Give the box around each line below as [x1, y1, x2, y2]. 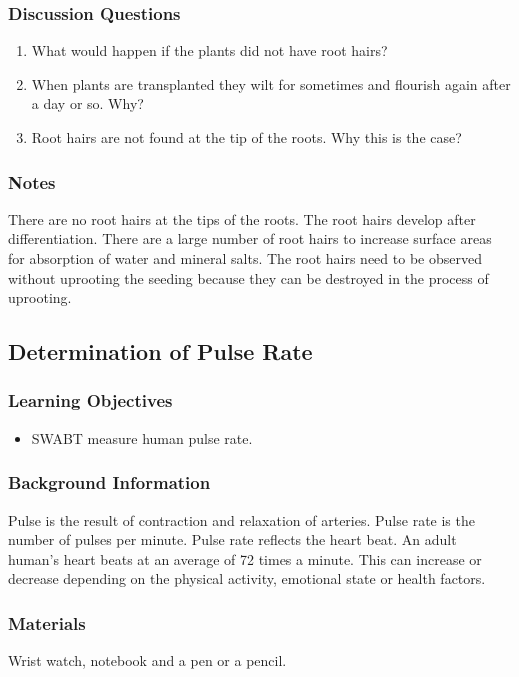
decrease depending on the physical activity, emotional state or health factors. [8, 568, 486, 589]
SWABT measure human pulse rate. [31, 427, 253, 448]
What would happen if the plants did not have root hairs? [31, 40, 388, 61]
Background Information [8, 470, 211, 495]
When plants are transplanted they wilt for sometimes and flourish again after [31, 73, 511, 94]
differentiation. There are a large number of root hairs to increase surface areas [8, 228, 492, 249]
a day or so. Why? [31, 93, 144, 114]
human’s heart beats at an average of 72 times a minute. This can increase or [8, 548, 482, 569]
